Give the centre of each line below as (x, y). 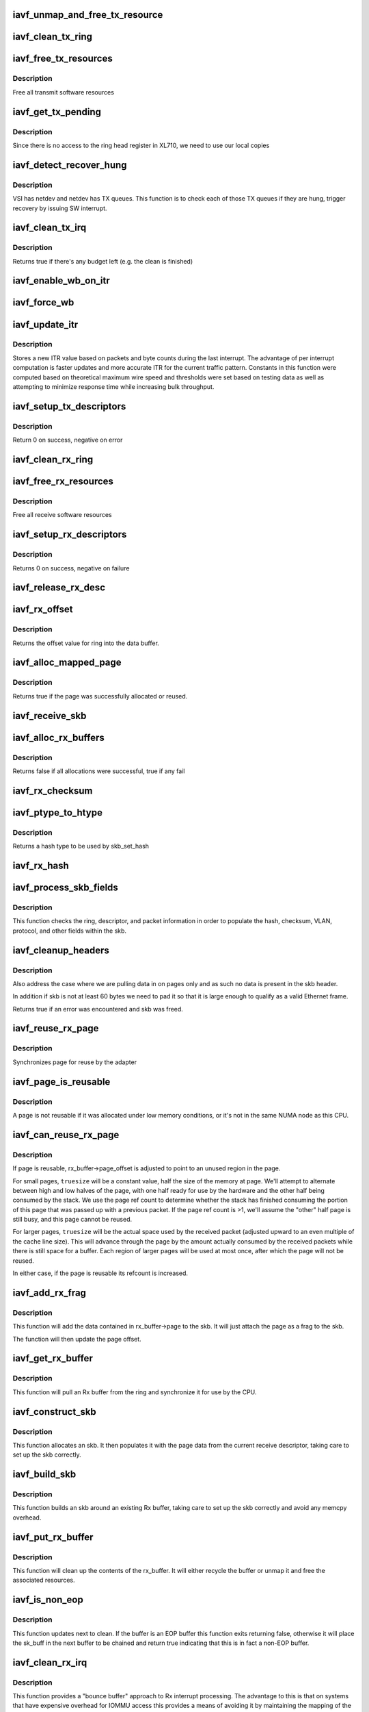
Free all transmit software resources (63, 92)
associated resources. (44, 1580)
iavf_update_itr (45, 324)
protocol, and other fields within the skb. (69, 931)
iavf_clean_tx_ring (52, 37)
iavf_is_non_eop (48, 1600)
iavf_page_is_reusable (61, 1082)
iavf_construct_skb (55, 1412)
